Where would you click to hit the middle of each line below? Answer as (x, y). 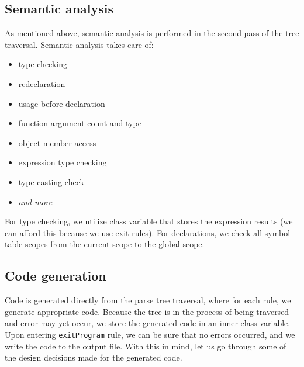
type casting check (51, 181)
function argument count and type (80, 123)
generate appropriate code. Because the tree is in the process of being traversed (147, 311)
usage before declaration (62, 103)
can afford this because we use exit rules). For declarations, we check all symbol (148, 232)
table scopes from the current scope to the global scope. (105, 244)
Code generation (56, 276)
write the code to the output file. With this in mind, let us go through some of (146, 346)
